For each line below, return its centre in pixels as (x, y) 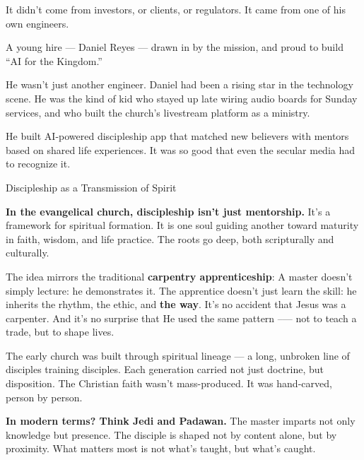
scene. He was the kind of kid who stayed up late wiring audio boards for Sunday (182, 98)
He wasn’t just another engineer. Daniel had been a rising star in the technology (180, 84)
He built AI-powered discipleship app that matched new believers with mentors (177, 136)
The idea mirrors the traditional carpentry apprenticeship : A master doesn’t (179, 276)
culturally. (28, 253)
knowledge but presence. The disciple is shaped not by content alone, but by (171, 434)
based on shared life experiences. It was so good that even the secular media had (181, 149)
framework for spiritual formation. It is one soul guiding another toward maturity (182, 225)
